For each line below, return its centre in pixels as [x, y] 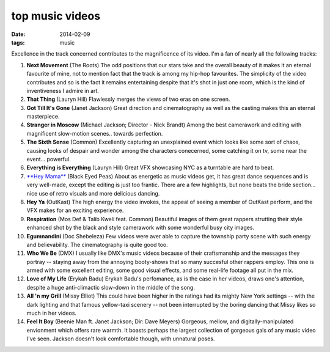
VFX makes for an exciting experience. [75, 210]
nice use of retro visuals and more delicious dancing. [93, 193]
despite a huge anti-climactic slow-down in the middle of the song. [111, 287]
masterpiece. [43, 117]
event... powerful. [49, 159]
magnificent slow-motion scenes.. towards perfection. [95, 133]
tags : [18, 42]
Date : [18, 34]
